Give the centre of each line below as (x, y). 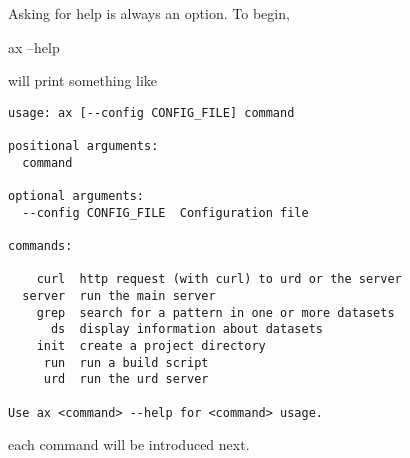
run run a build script (126, 362)
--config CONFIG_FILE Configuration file (165, 212)
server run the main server (119, 296)
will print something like (83, 80)
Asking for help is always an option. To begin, (149, 13)
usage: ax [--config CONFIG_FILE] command (151, 112)
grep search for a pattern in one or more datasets (215, 312)
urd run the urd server (126, 379)
